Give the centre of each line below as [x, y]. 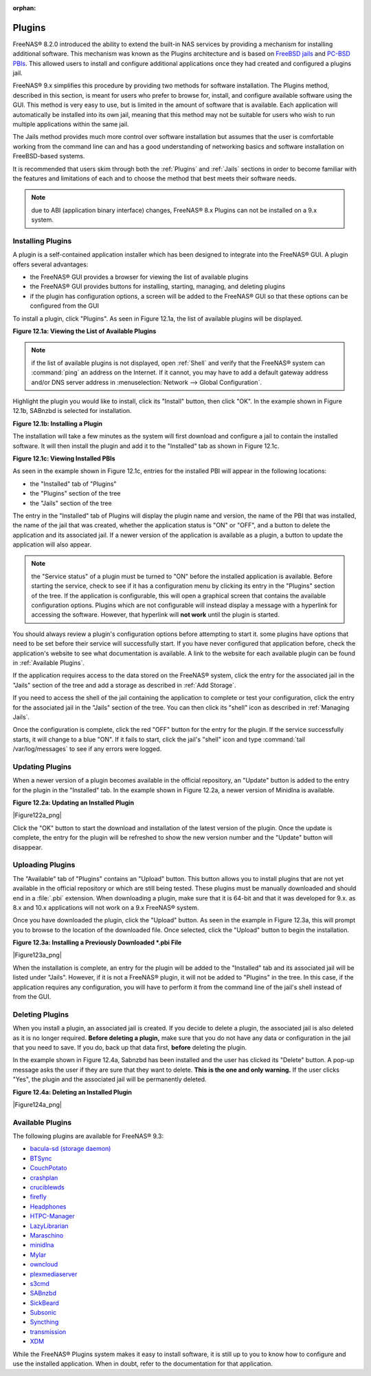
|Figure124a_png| [37, 1104]
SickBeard [44, 1303]
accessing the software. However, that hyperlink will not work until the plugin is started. [155, 615]
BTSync [41, 1158]
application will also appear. [52, 544]
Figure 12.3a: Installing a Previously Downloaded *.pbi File [97, 942]
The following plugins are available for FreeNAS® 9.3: [88, 1136]
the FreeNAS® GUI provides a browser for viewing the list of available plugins [139, 277]
